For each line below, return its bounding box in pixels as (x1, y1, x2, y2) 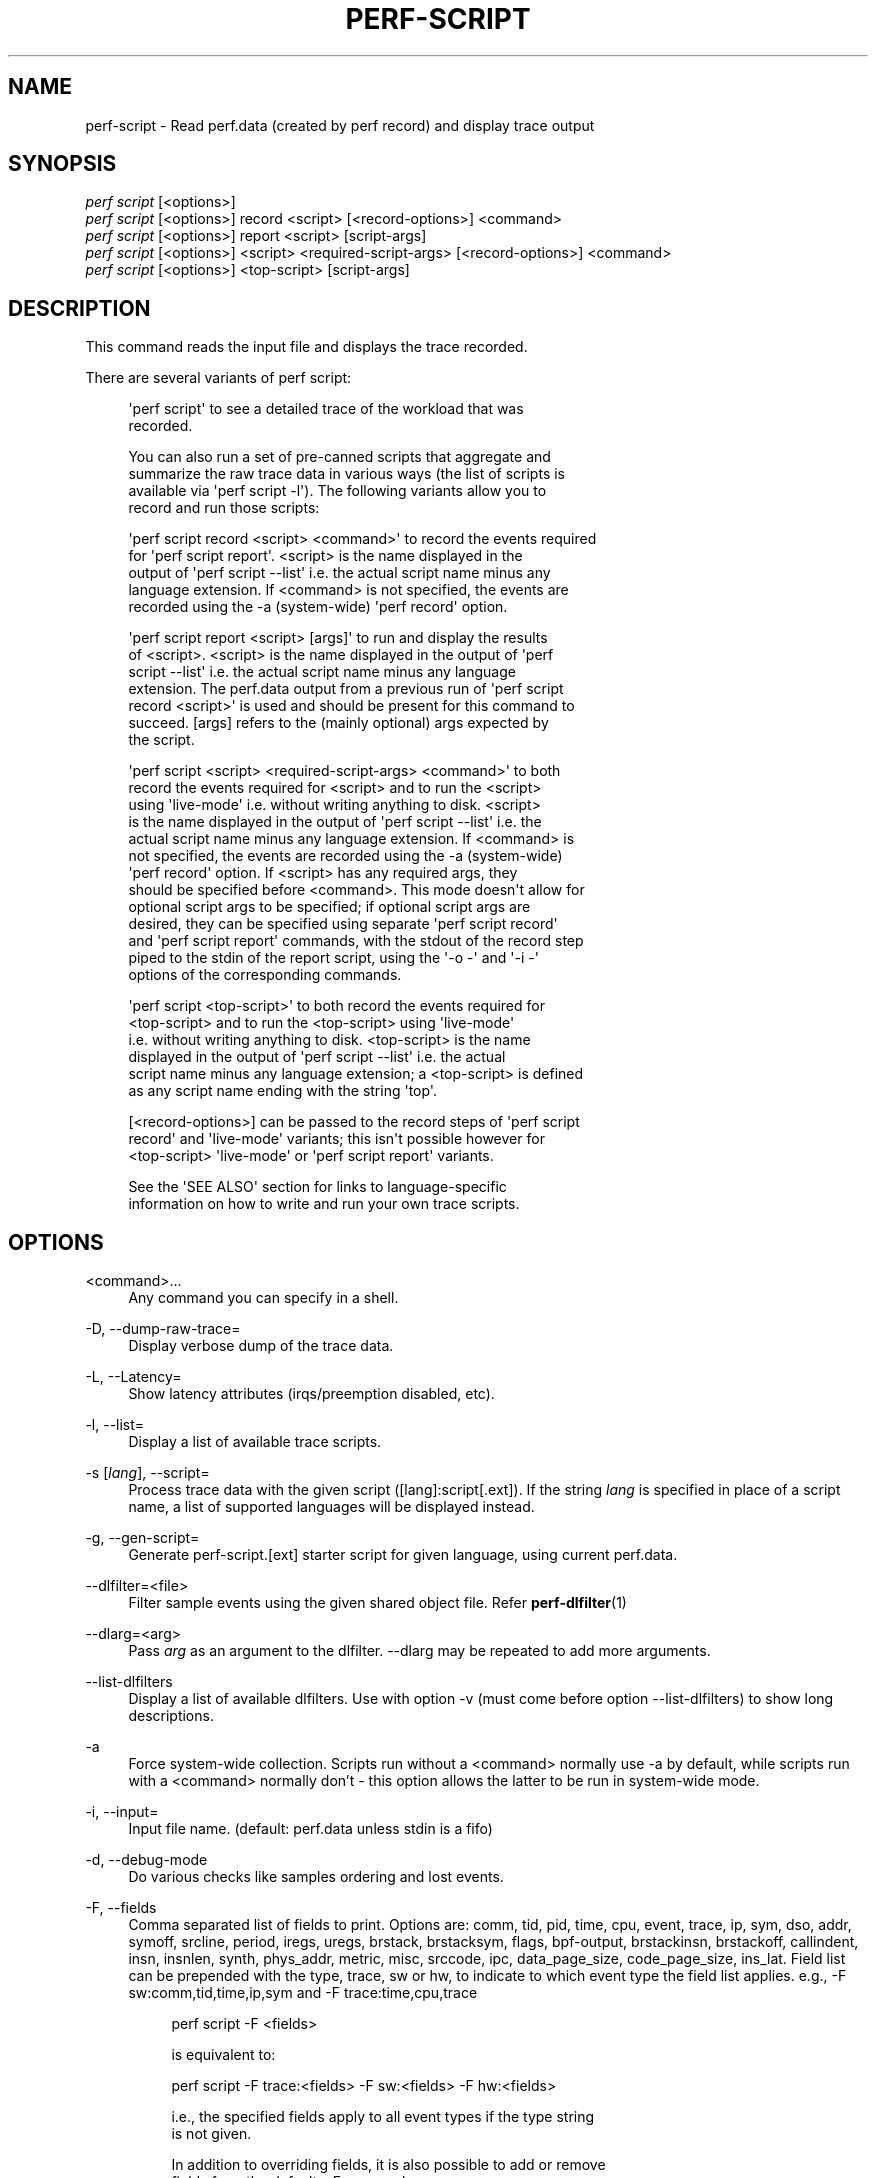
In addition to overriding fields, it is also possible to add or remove (171, 2156, 606, 2174)
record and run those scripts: (128, 499, 320, 517)
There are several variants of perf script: (85, 369, 352, 387)
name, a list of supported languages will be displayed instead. (128, 1498, 535, 1516)
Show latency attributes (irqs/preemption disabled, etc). (128, 1385, 495, 1403)
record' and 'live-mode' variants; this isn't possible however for (128, 1130, 545, 1148)
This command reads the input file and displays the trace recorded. (85, 338, 528, 356)
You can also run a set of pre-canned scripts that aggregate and (128, 448, 551, 466)
